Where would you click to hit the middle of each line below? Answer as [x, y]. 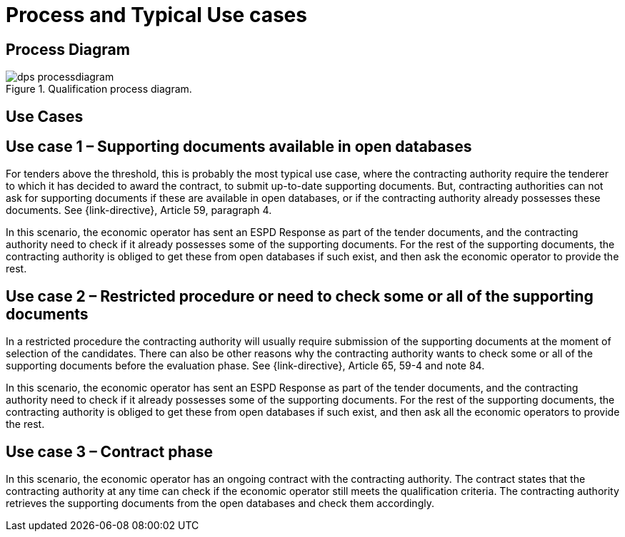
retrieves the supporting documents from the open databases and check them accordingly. [220, 503]
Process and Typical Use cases [156, 15]
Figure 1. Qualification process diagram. [99, 89]
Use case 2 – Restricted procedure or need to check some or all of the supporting [300, 296]
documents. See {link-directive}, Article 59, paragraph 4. [139, 210]
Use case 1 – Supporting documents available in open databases [239, 147]
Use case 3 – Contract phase [110, 451]
